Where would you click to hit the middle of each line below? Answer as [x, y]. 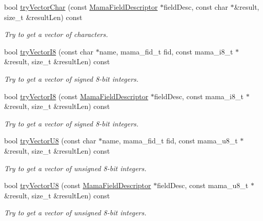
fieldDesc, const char [196, 7]
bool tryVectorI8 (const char [49, 51]
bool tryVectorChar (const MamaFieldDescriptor [81, 7]
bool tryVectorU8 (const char [50, 141]
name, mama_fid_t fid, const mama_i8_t [166, 51]
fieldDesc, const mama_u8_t [203, 185]
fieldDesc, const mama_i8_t [199, 96]
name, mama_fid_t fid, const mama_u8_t [170, 141]
